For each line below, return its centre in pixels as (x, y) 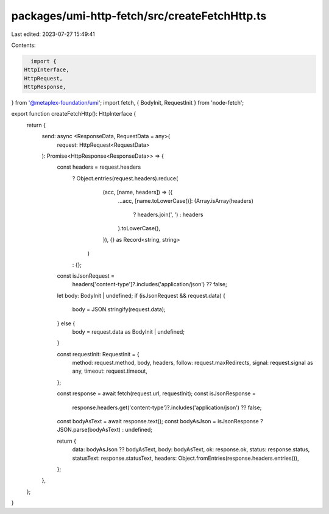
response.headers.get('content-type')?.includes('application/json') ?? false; (167, 407)
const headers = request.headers (99, 167)
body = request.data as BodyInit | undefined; (129, 331)
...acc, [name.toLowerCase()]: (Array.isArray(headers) (186, 200)
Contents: (23, 45)
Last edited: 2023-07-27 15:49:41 (53, 34)
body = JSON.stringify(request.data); (119, 309)
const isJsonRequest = (86, 276)
